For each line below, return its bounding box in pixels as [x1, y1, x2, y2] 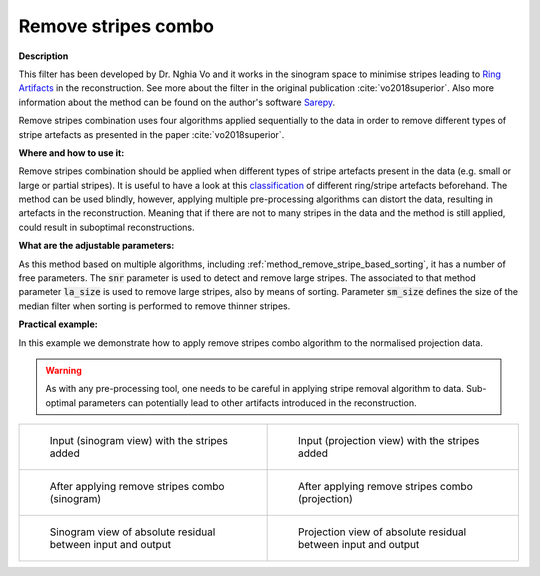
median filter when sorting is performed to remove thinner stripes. [18, 300, 291, 312]
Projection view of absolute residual [297, 525, 467, 539]
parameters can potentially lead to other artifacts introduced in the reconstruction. [78, 396, 417, 409]
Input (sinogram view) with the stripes [49, 434, 229, 448]
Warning [45, 364, 82, 376]
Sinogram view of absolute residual [49, 525, 216, 539]
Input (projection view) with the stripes [297, 434, 480, 448]
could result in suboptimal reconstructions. [18, 221, 195, 233]
